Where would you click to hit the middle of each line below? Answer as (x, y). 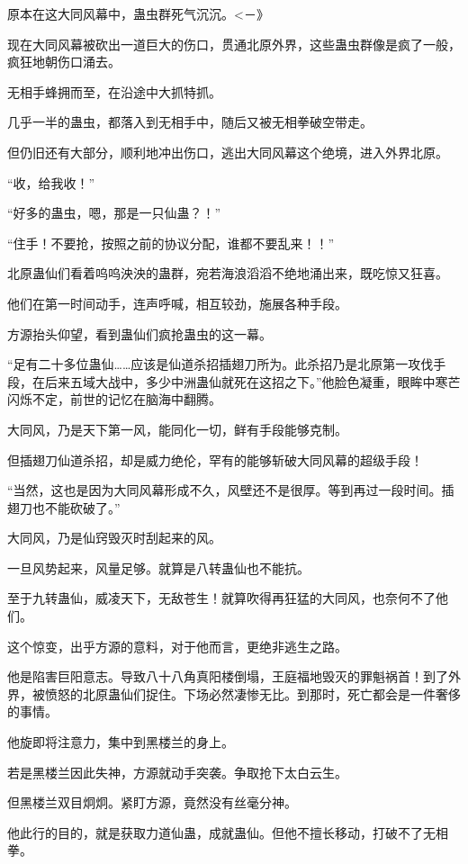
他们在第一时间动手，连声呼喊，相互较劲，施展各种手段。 (177, 303)
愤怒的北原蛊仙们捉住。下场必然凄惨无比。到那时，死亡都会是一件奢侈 (252, 693)
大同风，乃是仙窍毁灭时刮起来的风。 (114, 538)
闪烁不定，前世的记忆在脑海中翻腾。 (114, 399)
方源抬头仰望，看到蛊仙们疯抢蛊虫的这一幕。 (139, 333)
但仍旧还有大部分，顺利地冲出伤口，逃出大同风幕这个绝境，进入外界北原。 (228, 152)
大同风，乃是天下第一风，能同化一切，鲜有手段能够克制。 (177, 429)
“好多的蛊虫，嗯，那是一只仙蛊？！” (114, 213)
